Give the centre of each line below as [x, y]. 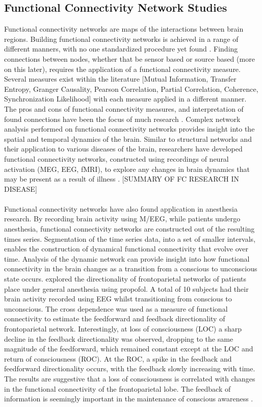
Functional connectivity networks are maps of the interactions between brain [124, 29]
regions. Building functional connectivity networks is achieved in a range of [121, 39]
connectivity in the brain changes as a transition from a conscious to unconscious [131, 269]
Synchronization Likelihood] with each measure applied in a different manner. [125, 99]
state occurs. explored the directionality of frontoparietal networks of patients [125, 279]
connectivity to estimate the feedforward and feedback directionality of [115, 319]
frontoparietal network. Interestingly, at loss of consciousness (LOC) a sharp [123, 329]
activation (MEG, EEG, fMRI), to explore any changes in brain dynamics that [127, 169]
